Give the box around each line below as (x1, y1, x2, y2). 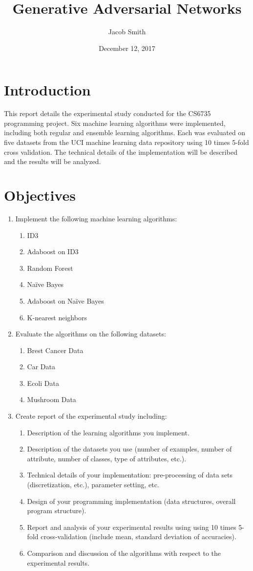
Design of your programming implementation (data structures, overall (27, 496, 236, 506)
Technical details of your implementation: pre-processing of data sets (27, 470, 233, 480)
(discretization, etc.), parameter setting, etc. (27, 479, 159, 490)
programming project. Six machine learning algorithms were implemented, (4, 118, 226, 128)
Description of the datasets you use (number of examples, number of (27, 444, 232, 454)
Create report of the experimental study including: (15, 411, 167, 421)
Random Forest (27, 262, 73, 273)
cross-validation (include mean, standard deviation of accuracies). (41, 531, 236, 542)
